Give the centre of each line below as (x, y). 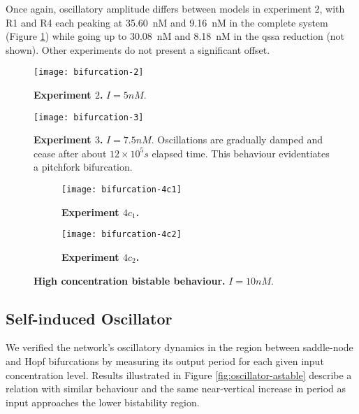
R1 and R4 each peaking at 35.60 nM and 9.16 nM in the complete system (167, 22)
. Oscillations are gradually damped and (237, 140)
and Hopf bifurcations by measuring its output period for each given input (165, 361)
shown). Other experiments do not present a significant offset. (138, 49)
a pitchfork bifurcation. (83, 167)
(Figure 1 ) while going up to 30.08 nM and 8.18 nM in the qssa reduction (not (175, 36)
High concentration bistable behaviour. (130, 280)
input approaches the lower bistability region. (103, 402)
